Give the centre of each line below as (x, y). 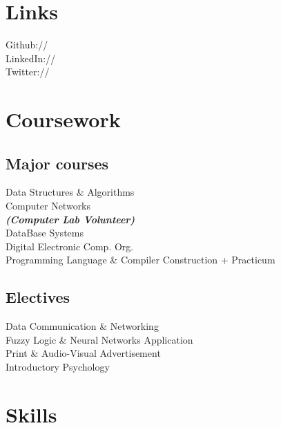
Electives (38, 297)
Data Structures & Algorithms (70, 192)
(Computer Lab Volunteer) (70, 219)
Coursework (63, 119)
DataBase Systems (45, 233)
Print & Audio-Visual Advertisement (83, 353)
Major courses (57, 163)
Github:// (27, 45)
